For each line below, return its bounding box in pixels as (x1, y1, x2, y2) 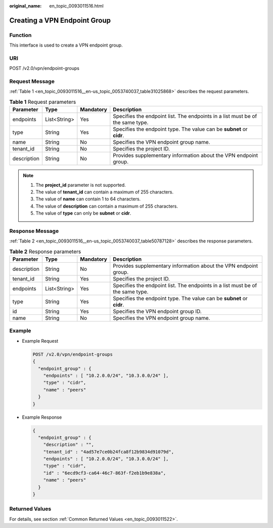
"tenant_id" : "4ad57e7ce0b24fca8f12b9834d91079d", (43, 449, 174, 455)
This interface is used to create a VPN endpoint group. (9, 42, 123, 48)
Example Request (22, 338, 59, 344)
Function (9, 31, 32, 38)
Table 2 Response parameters (9, 248, 81, 255)
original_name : (9, 3, 42, 9)
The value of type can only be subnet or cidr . (35, 210, 131, 216)
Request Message (9, 78, 55, 85)
